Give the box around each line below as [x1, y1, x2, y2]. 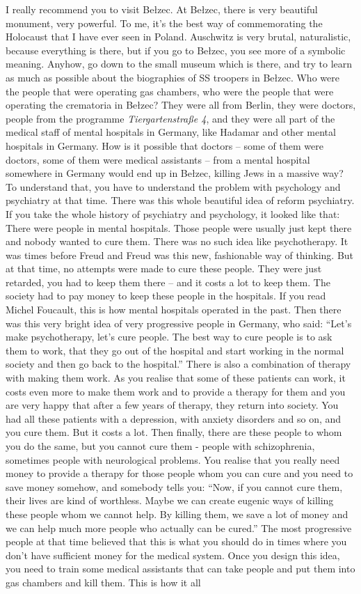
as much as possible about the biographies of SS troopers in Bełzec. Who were [6, 70, 339, 84]
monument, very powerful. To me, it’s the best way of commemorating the [6, 15, 323, 30]
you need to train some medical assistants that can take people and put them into [6, 561, 355, 576]
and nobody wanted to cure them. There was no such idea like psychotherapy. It [6, 234, 348, 249]
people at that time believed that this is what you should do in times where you [6, 534, 347, 549]
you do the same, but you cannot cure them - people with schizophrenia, [6, 439, 315, 453]
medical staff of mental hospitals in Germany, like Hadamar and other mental [6, 125, 336, 139]
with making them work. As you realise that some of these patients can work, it [6, 370, 346, 385]
